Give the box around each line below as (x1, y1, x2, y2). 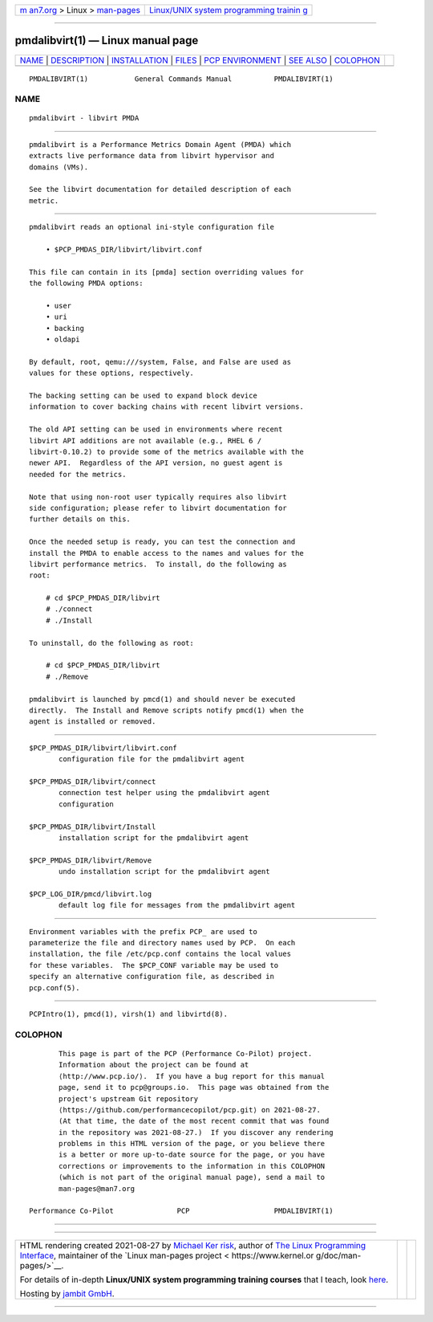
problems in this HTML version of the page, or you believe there (59, 1139, 326, 1149)
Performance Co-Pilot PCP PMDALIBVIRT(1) (29, 1206, 334, 1216)
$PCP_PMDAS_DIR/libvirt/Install (29, 822, 156, 831)
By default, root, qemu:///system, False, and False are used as (29, 357, 292, 366)
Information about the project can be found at (59, 1060, 249, 1070)
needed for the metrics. (29, 470, 127, 479)
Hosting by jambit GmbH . (19, 1287, 115, 1299)
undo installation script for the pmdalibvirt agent (59, 867, 270, 876)
